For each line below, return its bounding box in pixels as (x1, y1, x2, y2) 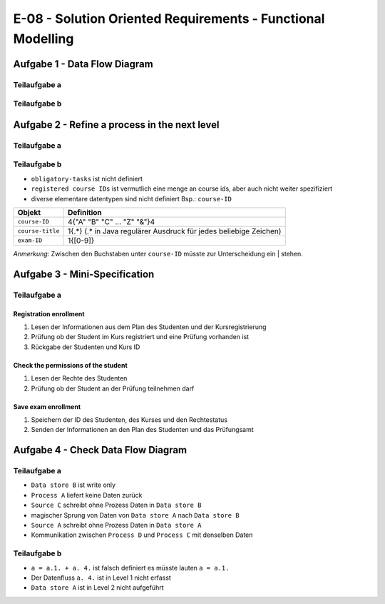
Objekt (17, 207, 41, 217)
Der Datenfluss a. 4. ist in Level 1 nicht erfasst (31, 573, 171, 582)
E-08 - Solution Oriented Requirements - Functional (13, 11, 325, 26)
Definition (68, 207, 103, 217)
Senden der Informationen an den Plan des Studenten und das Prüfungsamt (31, 426, 254, 434)
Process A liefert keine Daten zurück (31, 490, 143, 499)
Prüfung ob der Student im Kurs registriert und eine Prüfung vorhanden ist (31, 333, 250, 341)
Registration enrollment (13, 309, 85, 318)
